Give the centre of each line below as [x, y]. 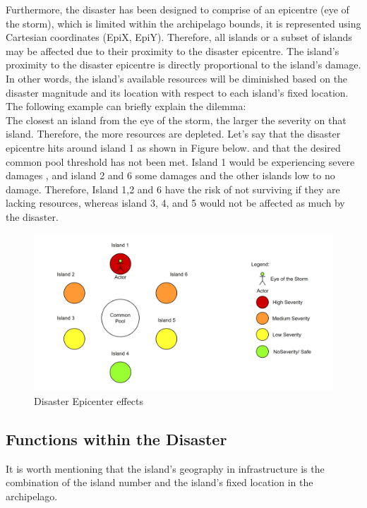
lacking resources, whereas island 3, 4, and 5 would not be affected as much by [175, 203]
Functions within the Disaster [116, 439]
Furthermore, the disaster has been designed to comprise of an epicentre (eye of [178, 9]
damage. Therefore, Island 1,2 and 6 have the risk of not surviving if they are [173, 189]
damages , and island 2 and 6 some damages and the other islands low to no [170, 175]
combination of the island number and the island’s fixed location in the [160, 482]
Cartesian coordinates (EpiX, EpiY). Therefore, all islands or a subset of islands [179, 37]
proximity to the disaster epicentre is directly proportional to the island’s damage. [183, 65]
